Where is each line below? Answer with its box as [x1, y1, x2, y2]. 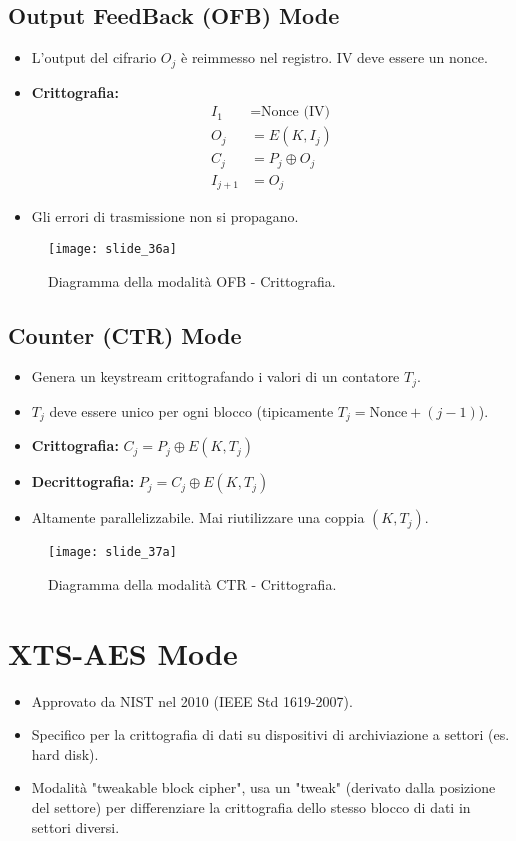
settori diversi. [31, 816, 120, 837]
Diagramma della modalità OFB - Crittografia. [48, 270, 336, 291]
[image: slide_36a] [48, 241, 177, 256]
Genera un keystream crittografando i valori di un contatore [31, 366, 400, 387]
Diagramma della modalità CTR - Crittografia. [48, 573, 337, 594]
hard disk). [31, 743, 99, 764]
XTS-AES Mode [8, 632, 238, 673]
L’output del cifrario [31, 47, 157, 68]
